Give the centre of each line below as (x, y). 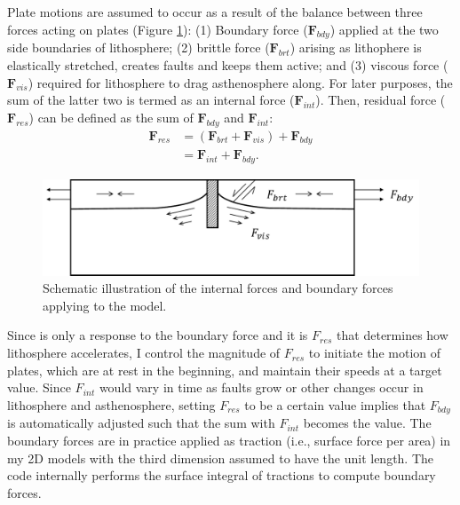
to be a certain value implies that (335, 404)
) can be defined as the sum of (111, 117)
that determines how (393, 335)
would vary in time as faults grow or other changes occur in (261, 387)
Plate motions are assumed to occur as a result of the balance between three (215, 12)
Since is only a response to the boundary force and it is (158, 335)
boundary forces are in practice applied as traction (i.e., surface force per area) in (229, 440)
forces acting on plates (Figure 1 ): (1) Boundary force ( (158, 29)
